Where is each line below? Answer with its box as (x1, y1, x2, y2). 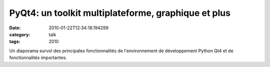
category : (9, 31, 30, 37)
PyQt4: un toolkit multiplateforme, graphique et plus (9, 7, 231, 18)
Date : (9, 25, 21, 31)
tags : (9, 39, 20, 45)
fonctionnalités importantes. (9, 55, 67, 61)
